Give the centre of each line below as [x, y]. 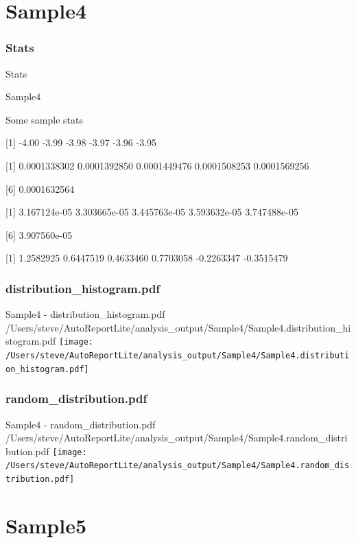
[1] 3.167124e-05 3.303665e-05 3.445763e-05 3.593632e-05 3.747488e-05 [152, 212]
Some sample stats [44, 119]
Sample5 [46, 525]
